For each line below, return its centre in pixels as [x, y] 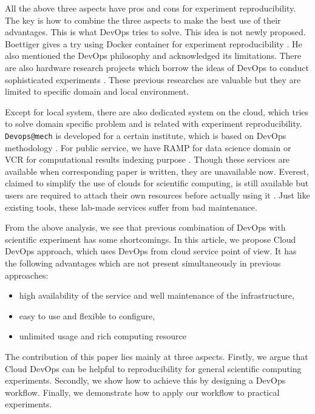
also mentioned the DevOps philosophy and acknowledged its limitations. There [153, 56]
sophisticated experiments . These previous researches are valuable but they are [153, 79]
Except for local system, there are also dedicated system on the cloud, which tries [157, 111]
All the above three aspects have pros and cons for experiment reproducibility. [151, 8]
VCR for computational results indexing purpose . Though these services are [147, 159]
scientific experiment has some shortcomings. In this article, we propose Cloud [151, 239]
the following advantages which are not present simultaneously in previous [143, 263]
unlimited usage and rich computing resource [103, 336]
